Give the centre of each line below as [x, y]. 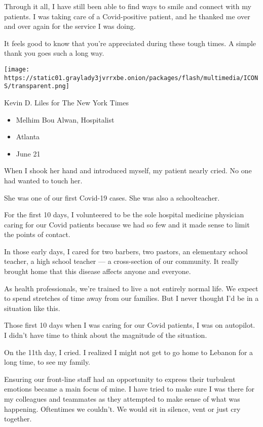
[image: [17, 69]
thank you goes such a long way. [54, 53]
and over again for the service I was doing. [70, 26]
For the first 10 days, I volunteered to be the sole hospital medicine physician [124, 215]
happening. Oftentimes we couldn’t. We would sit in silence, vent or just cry [122, 409]
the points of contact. [37, 234]
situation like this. [32, 308]
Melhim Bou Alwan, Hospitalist [65, 119]
